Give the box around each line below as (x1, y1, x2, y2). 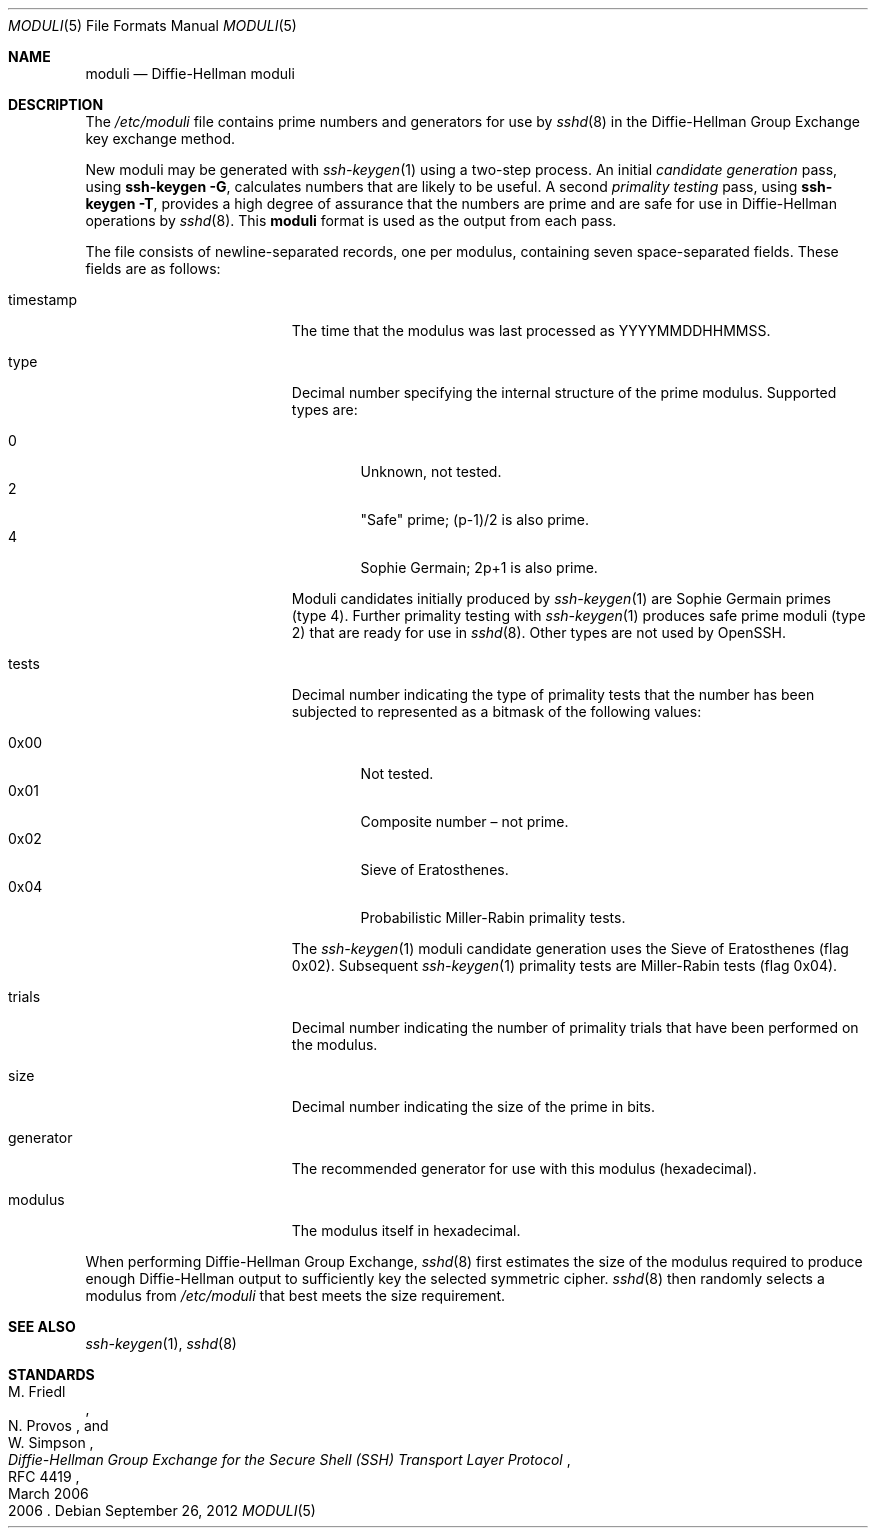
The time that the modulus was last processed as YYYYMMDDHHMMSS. (291, 322, 771, 339)
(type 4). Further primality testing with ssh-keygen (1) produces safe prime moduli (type (291, 607, 866, 624)
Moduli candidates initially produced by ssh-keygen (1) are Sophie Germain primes (291, 590, 831, 607)
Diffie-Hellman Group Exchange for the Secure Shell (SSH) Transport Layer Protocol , (8, 1451, 571, 1468)
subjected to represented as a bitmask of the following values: (291, 703, 702, 720)
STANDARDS (8, 1366, 95, 1383)
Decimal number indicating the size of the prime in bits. (291, 1098, 656, 1115)
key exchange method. (85, 130, 236, 147)
